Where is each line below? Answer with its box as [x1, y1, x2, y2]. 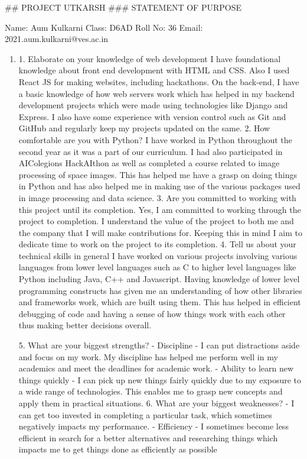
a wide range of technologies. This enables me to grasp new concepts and [18, 385, 283, 397]
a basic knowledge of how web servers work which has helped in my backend [18, 87, 295, 99]
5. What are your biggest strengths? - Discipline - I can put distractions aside [18, 339, 300, 351]
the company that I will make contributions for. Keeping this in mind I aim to [18, 226, 302, 238]
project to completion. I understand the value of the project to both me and [18, 215, 294, 227]
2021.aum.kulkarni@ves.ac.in [5, 33, 109, 45]
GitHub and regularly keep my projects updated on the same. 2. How [18, 122, 270, 134]
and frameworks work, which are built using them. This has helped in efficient [18, 296, 301, 308]
